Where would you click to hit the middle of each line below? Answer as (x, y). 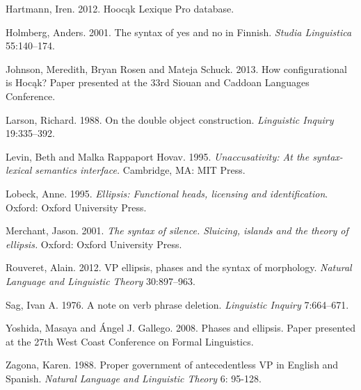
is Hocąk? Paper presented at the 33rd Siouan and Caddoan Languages (158, 82)
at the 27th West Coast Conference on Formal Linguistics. (130, 341)
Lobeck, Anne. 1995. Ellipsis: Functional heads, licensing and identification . (167, 193)
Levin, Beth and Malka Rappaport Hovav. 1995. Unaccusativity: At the (158, 156)
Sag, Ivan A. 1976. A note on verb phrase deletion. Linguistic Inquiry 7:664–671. (177, 304)
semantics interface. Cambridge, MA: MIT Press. (140, 170)
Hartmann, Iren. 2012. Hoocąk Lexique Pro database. (120, 8)
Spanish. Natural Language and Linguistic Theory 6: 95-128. (134, 378)
